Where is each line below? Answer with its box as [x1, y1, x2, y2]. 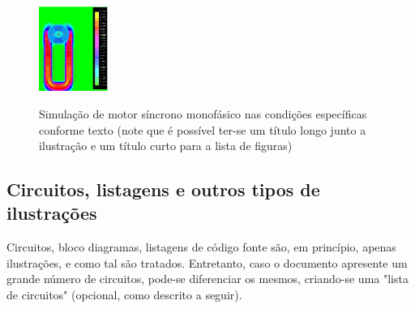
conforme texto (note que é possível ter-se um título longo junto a [39, 121, 366, 138]
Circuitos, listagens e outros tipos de [6, 177, 320, 202]
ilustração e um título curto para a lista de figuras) [39, 137, 293, 154]
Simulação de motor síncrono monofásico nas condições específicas [39, 105, 367, 122]
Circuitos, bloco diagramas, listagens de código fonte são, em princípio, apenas [6, 238, 396, 255]
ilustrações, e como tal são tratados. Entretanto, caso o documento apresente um [6, 254, 408, 271]
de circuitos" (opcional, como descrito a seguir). [6, 286, 242, 303]
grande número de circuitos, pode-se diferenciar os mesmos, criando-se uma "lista [6, 270, 409, 287]
